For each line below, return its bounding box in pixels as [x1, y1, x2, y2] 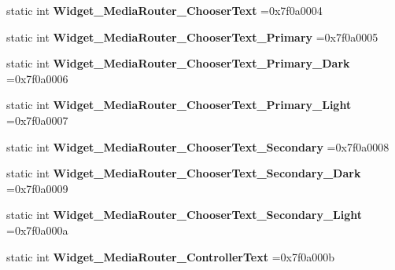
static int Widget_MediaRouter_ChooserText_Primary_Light [6, 97, 352, 113]
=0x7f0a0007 [6, 111, 68, 128]
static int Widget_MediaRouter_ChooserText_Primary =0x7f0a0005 [6, 28, 378, 45]
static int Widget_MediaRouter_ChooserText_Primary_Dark [6, 55, 350, 71]
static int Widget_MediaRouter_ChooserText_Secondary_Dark [6, 165, 361, 181]
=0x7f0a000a [6, 221, 68, 238]
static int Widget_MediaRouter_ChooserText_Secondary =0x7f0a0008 [6, 138, 389, 155]
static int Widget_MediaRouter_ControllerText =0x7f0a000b [6, 248, 334, 265]
